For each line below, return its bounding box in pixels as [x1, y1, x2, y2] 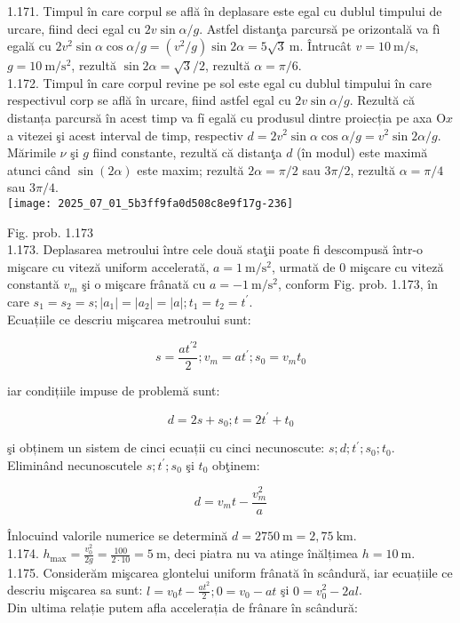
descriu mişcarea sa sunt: [7, 580, 143, 599]
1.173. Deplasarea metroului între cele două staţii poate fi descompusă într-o [7, 240, 424, 259]
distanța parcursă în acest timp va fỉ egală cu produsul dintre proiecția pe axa [7, 108, 432, 126]
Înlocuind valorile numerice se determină [7, 525, 228, 544]
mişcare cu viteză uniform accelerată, [7, 257, 210, 276]
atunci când [7, 160, 71, 179]
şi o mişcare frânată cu [82, 275, 206, 293]
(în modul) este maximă [297, 143, 428, 162]
